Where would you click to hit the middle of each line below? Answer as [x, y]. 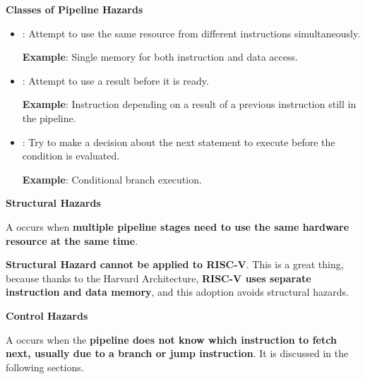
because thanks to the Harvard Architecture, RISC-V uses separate [158, 278]
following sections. [45, 367]
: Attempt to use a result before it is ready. [115, 80]
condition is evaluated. [71, 156]
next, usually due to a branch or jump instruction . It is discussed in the [177, 353]
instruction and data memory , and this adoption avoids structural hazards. [177, 292]
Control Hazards [47, 315]
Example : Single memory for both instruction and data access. [160, 57]
